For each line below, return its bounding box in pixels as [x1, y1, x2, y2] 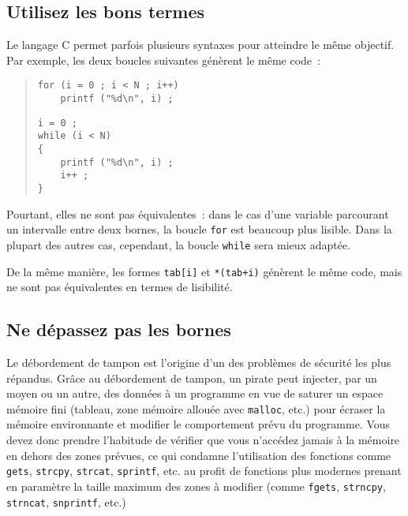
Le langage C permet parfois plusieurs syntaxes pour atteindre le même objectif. [6, 36, 395, 53]
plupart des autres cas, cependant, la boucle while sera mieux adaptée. [6, 236, 350, 252]
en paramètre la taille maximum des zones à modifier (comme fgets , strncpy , [6, 477, 386, 494]
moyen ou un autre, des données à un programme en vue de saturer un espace [6, 385, 384, 402]
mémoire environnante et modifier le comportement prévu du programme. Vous [6, 416, 391, 432]
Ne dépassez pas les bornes [6, 317, 231, 342]
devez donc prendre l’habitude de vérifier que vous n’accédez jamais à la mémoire [6, 432, 400, 448]
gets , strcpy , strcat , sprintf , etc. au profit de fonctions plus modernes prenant [6, 462, 402, 479]
